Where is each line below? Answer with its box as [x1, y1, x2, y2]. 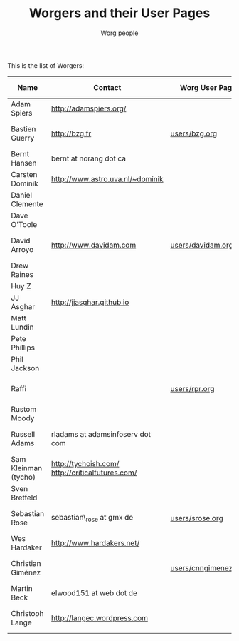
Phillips [11, 343, 36, 353]
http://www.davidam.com [51, 240, 137, 250]
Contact [93, 82, 122, 92]
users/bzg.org [170, 128, 218, 138]
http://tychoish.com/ [51, 458, 119, 468]
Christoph [11, 608, 44, 618]
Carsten [11, 169, 38, 179]
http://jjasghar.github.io [51, 297, 129, 307]
